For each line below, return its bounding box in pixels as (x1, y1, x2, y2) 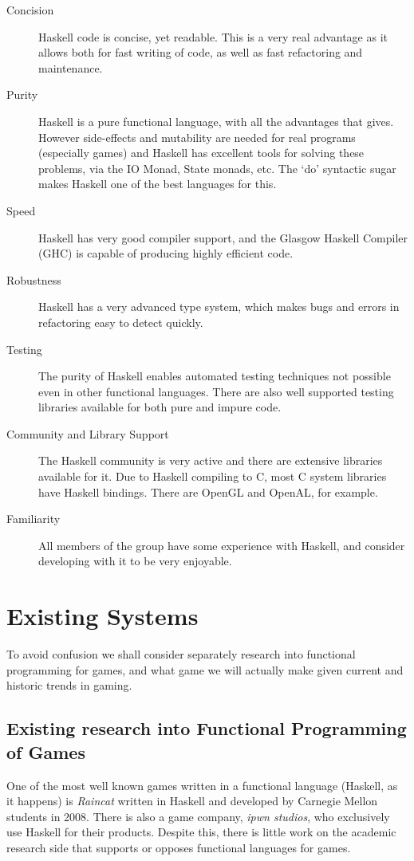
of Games (6, 739, 85, 764)
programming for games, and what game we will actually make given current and (6, 661, 404, 678)
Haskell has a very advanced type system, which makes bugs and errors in (38, 298, 400, 315)
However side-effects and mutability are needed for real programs (38, 128, 356, 145)
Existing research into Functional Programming (6, 716, 407, 741)
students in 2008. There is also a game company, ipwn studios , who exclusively (6, 808, 390, 824)
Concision (6, 2, 54, 18)
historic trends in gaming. (6, 677, 132, 694)
